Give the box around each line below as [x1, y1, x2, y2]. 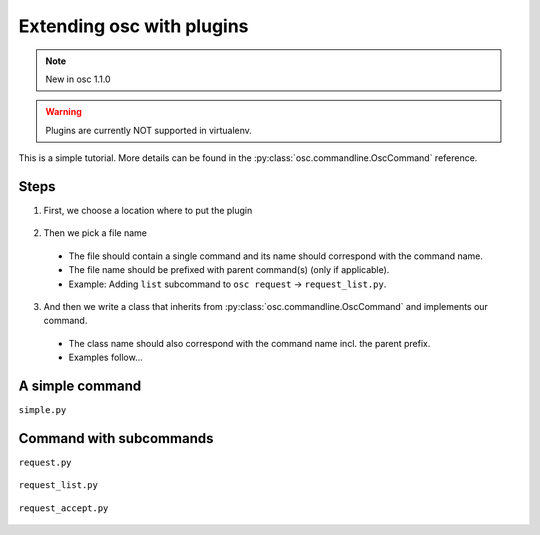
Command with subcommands [18, 430, 214, 447]
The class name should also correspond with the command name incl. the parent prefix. [68, 337, 431, 349]
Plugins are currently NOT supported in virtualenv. [45, 124, 252, 136]
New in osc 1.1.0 [45, 73, 111, 85]
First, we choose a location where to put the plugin [43, 205, 253, 217]
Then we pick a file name [43, 227, 147, 239]
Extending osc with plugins [18, 15, 249, 37]
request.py [18, 456, 72, 468]
